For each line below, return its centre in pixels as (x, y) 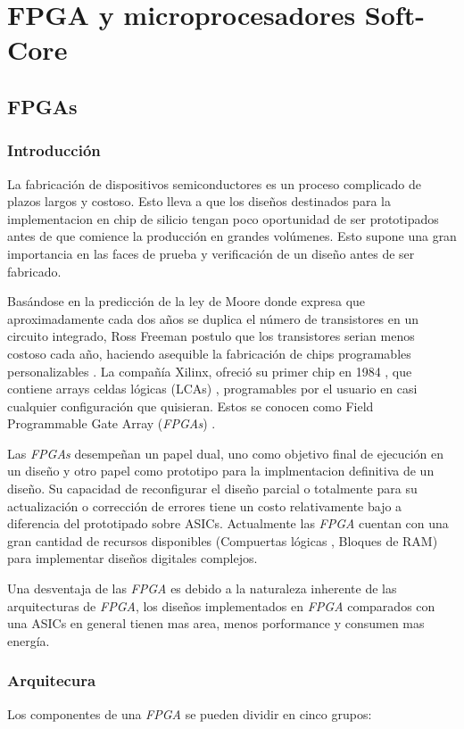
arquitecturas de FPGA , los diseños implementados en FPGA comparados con (221, 605)
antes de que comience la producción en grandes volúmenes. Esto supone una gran (232, 236)
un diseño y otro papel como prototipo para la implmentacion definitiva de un (221, 471)
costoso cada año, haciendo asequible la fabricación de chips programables (209, 353)
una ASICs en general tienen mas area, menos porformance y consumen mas (216, 623)
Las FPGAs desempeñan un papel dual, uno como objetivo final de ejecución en (225, 453)
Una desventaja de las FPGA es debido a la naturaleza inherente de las (202, 588)
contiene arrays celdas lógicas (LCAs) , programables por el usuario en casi (212, 389)
